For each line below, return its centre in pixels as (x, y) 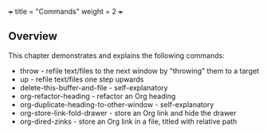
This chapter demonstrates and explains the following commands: (116, 56)
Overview (33, 36)
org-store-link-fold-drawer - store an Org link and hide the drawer (128, 113)
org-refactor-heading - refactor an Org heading (98, 96)
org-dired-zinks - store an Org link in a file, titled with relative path (128, 121)
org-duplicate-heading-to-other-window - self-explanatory (117, 104)
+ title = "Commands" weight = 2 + (66, 11)
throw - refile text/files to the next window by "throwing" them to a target (139, 71)
